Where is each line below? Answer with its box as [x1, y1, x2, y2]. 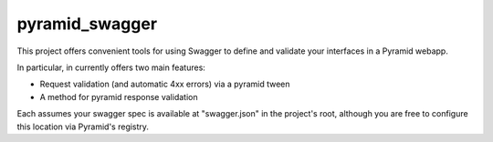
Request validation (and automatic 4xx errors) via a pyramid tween [39, 78, 291, 90]
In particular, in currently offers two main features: [16, 62, 205, 73]
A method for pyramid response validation [39, 91, 198, 102]
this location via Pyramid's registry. [16, 121, 150, 132]
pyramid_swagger [16, 14, 158, 34]
